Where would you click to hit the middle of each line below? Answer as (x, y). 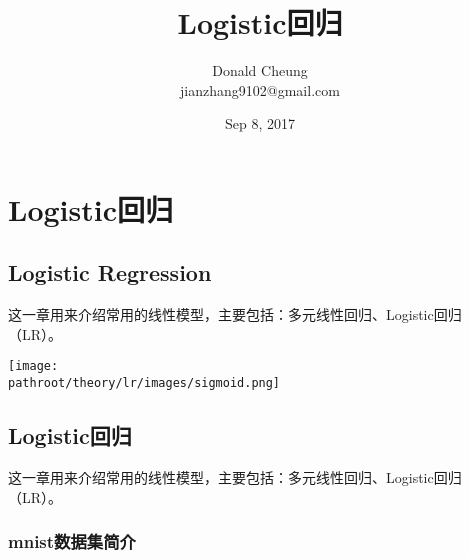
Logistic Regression (110, 272)
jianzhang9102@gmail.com (260, 89)
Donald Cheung (260, 70)
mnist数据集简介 (72, 541)
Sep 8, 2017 (260, 123)
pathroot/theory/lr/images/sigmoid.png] (144, 383)
